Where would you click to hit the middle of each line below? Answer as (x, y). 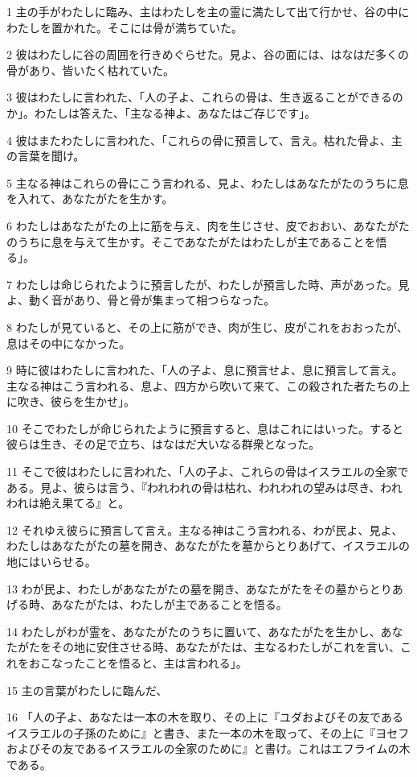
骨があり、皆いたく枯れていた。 (91, 70)
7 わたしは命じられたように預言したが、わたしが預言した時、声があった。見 (208, 284)
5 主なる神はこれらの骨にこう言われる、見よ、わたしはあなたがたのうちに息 (208, 182)
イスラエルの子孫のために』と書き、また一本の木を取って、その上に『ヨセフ (208, 732)
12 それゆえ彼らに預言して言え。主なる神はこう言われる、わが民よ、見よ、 (205, 529)
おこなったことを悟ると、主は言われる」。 (138, 663)
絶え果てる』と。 (85, 503)
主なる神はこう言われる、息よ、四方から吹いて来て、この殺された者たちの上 (208, 385)
